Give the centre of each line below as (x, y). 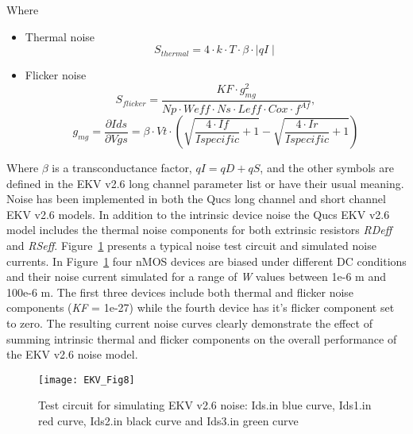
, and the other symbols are (327, 168)
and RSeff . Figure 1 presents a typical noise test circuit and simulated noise (191, 245)
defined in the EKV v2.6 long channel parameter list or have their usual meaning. (205, 183)
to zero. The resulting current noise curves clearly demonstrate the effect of (189, 323)
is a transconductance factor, (122, 168)
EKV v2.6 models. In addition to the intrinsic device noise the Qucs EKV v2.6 (198, 214)
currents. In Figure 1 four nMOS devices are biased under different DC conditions (206, 261)
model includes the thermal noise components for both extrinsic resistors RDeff (199, 230)
